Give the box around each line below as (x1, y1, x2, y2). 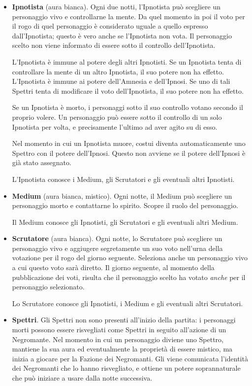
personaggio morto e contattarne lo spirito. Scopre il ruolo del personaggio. (12, 200, 238, 211)
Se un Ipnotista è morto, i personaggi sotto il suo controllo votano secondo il (12, 102, 243, 112)
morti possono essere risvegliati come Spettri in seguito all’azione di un (12, 324, 226, 335)
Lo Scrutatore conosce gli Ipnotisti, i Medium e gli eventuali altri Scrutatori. (12, 298, 243, 308)
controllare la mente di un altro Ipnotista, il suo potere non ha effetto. (12, 66, 224, 76)
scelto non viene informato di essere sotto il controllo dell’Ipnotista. (12, 40, 216, 50)
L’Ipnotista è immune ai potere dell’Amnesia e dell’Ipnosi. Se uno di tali (12, 76, 230, 86)
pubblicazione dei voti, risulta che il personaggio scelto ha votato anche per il (12, 272, 246, 282)
